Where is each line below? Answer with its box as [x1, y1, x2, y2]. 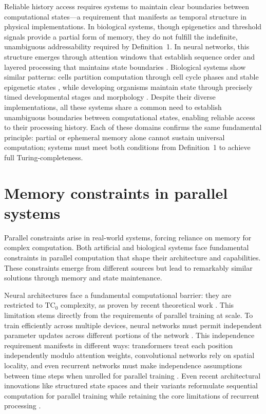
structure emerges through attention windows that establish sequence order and [4, 51, 255, 62]
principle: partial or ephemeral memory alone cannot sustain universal [4, 131, 225, 142]
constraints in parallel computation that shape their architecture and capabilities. [4, 252, 261, 262]
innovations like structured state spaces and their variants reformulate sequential [4, 380, 258, 391]
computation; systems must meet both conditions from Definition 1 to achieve [4, 142, 251, 153]
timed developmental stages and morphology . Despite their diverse [4, 91, 216, 102]
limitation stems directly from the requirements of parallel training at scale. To [4, 309, 253, 320]
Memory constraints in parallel [4, 182, 228, 203]
